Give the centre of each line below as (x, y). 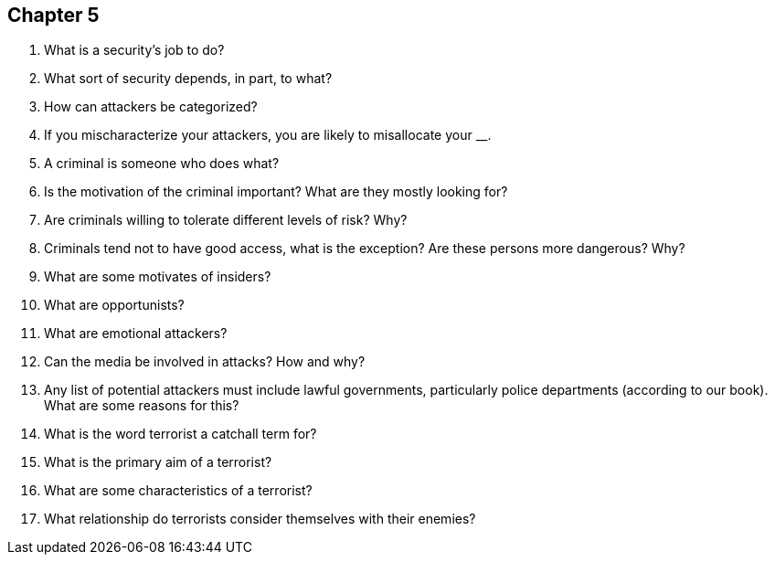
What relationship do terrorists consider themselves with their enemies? (260, 519)
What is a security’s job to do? (134, 50)
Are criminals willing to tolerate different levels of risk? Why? (226, 220)
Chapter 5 (53, 15)
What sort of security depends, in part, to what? (188, 79)
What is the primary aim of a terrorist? (158, 462)
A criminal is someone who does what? (162, 164)
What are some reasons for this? (142, 406)
